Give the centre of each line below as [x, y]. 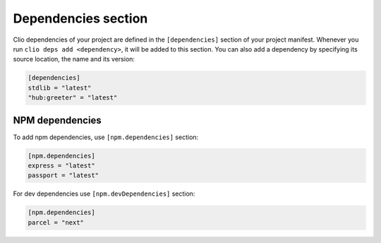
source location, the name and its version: [74, 59]
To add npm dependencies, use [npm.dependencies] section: [106, 137]
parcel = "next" [56, 222]
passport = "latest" [63, 176]
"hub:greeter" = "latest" [73, 98]
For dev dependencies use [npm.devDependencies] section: [104, 194]
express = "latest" [61, 165]
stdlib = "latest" [60, 88]
